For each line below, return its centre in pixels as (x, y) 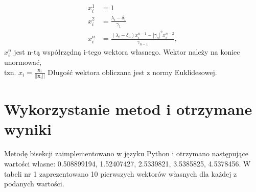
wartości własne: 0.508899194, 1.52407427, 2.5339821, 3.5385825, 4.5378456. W (127, 163)
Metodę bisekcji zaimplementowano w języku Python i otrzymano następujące (126, 153)
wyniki (28, 129)
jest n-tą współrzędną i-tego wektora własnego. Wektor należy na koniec (127, 52)
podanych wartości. (34, 184)
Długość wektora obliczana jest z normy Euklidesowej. (132, 72)
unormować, (23, 62)
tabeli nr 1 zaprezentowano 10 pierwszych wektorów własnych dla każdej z (121, 173)
